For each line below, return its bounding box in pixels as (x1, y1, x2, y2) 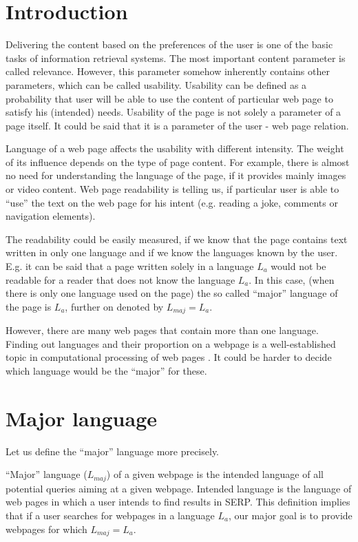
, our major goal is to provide (228, 508, 352, 522)
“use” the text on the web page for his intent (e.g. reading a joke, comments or (6, 195, 338, 209)
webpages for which (6, 521, 87, 536)
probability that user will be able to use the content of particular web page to (6, 91, 333, 105)
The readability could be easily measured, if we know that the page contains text (6, 231, 348, 246)
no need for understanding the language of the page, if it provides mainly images (6, 168, 346, 183)
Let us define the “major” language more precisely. (6, 444, 220, 458)
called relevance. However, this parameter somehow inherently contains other (6, 64, 330, 79)
